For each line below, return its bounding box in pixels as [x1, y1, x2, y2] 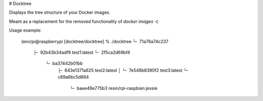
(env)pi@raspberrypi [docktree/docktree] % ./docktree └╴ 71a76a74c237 [21, 38, 169, 44]
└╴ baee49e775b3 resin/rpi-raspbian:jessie [70, 85, 158, 91]
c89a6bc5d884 [57, 74, 89, 80]
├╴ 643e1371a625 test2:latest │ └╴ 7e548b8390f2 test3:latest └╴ [57, 67, 189, 73]
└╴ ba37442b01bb [45, 61, 83, 67]
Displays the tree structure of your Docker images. [9, 10, 111, 16]
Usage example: [9, 27, 42, 34]
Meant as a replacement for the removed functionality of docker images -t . [9, 18, 159, 24]
